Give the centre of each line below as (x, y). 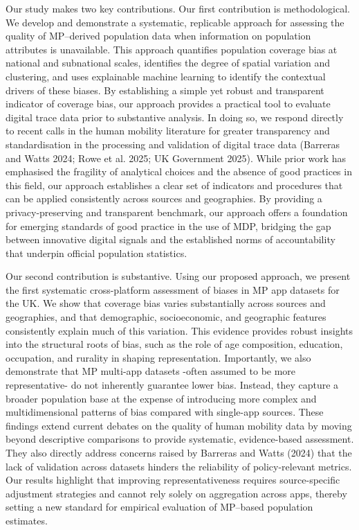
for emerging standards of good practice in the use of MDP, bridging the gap (168, 226)
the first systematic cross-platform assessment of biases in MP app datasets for (173, 289)
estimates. (27, 520)
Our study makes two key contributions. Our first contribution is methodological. (178, 8)
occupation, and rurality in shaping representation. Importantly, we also (158, 357)
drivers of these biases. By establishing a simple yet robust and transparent (165, 90)
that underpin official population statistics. (96, 253)
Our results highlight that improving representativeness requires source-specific (173, 480)
